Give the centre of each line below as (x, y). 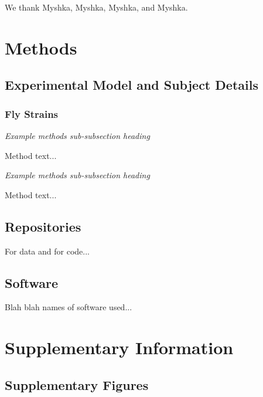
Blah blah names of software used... (69, 307)
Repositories (43, 226)
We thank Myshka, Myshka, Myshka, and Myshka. (96, 7)
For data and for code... (47, 251)
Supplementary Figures (77, 384)
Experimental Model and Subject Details (131, 85)
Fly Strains (32, 113)
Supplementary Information (119, 347)
